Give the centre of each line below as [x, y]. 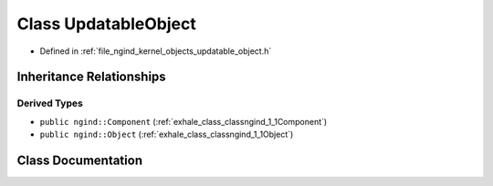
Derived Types [50, 103]
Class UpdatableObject [106, 24]
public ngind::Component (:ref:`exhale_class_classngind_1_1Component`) [184, 121]
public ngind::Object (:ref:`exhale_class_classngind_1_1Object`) [167, 134]
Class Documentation [80, 160]
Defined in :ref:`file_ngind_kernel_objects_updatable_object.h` [156, 51]
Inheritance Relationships [91, 77]
